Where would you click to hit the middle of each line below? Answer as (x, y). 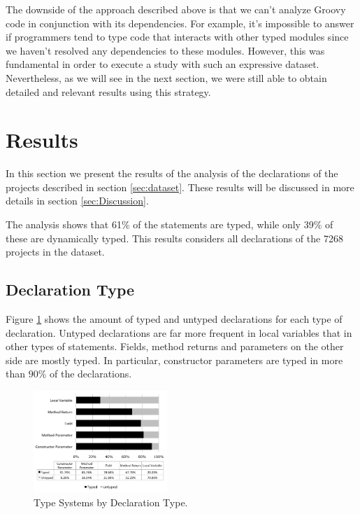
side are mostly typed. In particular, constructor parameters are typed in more (174, 360)
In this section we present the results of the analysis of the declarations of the (172, 173)
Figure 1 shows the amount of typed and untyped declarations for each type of (174, 319)
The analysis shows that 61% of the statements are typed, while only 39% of (170, 224)
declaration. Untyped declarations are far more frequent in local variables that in (179, 332)
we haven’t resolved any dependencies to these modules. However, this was (165, 50)
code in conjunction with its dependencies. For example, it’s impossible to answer (180, 23)
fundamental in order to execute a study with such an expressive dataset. (163, 64)
